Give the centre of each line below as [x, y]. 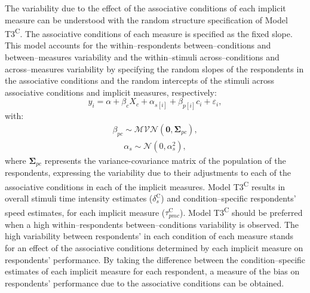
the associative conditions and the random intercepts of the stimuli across [139, 80]
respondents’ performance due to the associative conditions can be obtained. [145, 283]
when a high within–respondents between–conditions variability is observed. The [152, 224]
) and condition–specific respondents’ [228, 198]
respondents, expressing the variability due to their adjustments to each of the [148, 173]
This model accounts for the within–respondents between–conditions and [138, 45]
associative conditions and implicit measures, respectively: [111, 92]
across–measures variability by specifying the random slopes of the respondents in [154, 68]
